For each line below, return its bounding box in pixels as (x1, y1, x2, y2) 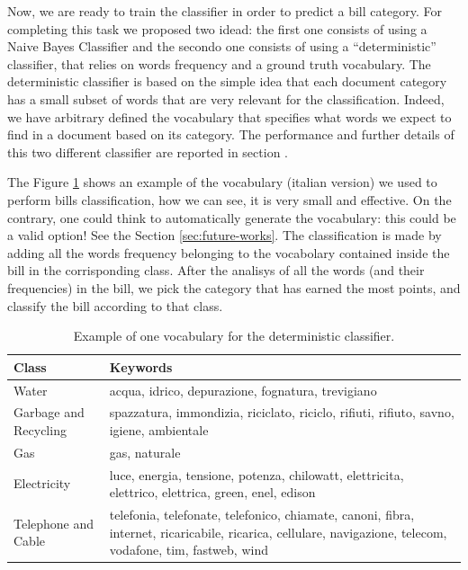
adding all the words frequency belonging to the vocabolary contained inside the (7, 243, 450, 262)
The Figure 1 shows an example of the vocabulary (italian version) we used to (7, 173, 437, 191)
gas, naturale (109, 442, 181, 461)
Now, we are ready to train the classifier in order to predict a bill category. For (7, 2, 442, 20)
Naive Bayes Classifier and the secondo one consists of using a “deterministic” (7, 37, 436, 56)
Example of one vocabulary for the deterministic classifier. (73, 326, 395, 345)
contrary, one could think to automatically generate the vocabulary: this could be (7, 208, 456, 227)
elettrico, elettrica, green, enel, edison (109, 483, 316, 502)
